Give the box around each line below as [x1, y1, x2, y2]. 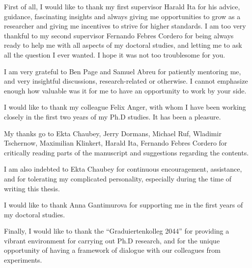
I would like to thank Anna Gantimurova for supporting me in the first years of [4, 200, 243, 210]
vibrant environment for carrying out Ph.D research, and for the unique [4, 235, 220, 245]
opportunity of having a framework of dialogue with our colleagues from [4, 245, 221, 255]
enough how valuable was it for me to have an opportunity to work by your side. [4, 85, 247, 95]
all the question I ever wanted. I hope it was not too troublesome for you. [4, 49, 225, 60]
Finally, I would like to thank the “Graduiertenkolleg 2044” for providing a [4, 226, 229, 236]
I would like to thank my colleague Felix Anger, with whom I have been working [4, 102, 246, 112]
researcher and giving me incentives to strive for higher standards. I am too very [4, 21, 246, 31]
